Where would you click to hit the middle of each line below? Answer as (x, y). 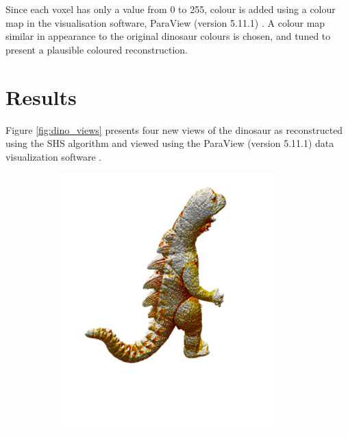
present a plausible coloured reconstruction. (97, 49)
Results (41, 96)
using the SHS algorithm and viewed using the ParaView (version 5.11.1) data (170, 143)
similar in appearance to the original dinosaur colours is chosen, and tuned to (168, 36)
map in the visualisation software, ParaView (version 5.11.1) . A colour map (165, 22)
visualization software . (54, 156)
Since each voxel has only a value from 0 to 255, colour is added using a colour (171, 9)
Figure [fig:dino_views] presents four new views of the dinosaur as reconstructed (174, 129)
